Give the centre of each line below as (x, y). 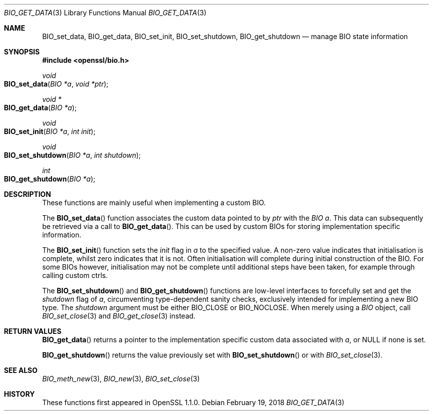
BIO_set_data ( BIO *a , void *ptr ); (56, 84)
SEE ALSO (21, 370)
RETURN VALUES (33, 331)
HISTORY (20, 394)
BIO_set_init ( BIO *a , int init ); (50, 131)
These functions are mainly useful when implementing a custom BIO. (154, 203)
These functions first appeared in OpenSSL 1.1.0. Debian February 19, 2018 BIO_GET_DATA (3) (193, 402)
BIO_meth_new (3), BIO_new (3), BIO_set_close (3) (121, 379)
